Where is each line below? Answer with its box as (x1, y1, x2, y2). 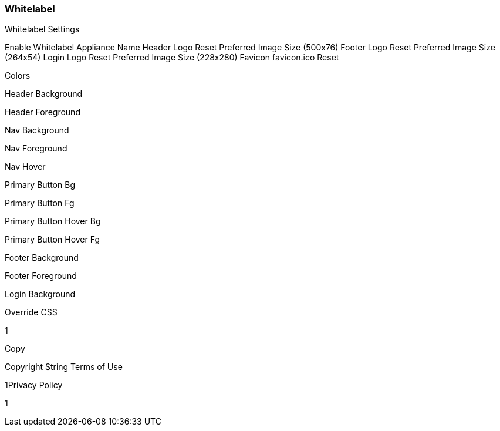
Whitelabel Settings (5, 24, 80, 35)
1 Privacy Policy (5, 380, 63, 390)
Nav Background (5, 125, 69, 136)
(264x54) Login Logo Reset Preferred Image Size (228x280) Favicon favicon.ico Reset (5, 52, 339, 63)
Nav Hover (5, 161, 46, 172)
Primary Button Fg (5, 198, 75, 208)
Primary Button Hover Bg (5, 216, 101, 227)
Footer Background (5, 252, 79, 263)
